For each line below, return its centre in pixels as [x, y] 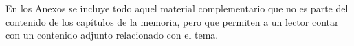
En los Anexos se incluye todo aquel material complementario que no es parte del [177, 8]
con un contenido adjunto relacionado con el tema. [112, 35]
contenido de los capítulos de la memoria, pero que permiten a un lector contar [172, 21]
